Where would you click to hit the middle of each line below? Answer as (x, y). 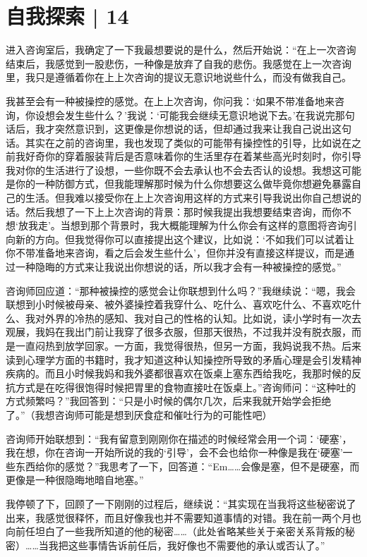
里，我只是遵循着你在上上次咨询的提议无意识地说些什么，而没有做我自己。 (179, 77)
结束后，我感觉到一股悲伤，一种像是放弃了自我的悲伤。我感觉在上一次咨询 (179, 63)
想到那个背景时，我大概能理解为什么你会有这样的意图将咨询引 (213, 225)
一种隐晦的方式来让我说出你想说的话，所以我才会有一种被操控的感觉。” (178, 267)
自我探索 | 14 (67, 16)
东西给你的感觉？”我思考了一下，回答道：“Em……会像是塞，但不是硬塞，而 (187, 466)
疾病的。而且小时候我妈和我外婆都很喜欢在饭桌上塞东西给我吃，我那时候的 (179, 373)
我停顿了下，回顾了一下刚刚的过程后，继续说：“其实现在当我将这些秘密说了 (181, 503)
